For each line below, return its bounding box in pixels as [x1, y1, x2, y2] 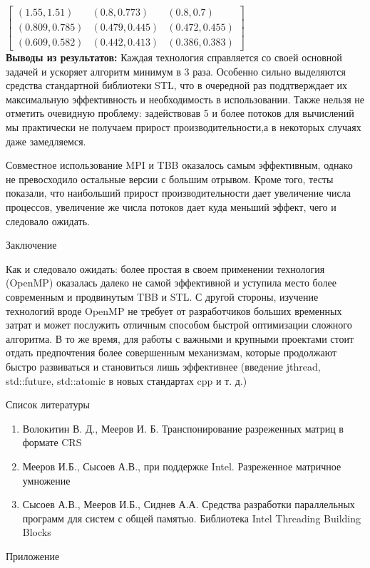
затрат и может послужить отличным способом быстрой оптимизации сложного [6, 317, 352, 332]
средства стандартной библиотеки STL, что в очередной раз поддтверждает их [6, 78, 347, 93]
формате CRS [22, 435, 82, 450]
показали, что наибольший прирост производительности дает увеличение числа [6, 185, 351, 200]
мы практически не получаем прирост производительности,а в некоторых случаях [6, 120, 361, 135]
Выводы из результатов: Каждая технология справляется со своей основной [6, 50, 342, 65]
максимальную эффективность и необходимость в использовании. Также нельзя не [6, 91, 364, 106]
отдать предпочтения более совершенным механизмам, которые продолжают [6, 345, 337, 360]
